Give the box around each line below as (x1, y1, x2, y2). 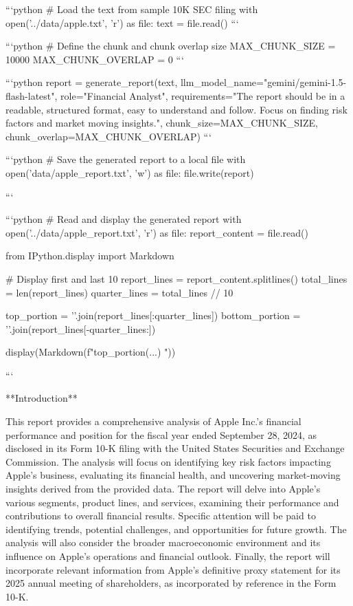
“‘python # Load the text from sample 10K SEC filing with (5, 2, 258, 16)
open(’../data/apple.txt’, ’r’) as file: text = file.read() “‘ (5, 15, 239, 30)
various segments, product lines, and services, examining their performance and (5, 495, 339, 509)
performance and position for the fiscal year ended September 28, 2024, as (5, 427, 317, 442)
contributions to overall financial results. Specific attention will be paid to (5, 508, 316, 523)
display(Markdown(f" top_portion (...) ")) (5, 345, 176, 359)
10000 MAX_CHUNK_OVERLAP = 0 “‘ (5, 52, 184, 66)
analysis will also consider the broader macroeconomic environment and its (5, 535, 321, 550)
